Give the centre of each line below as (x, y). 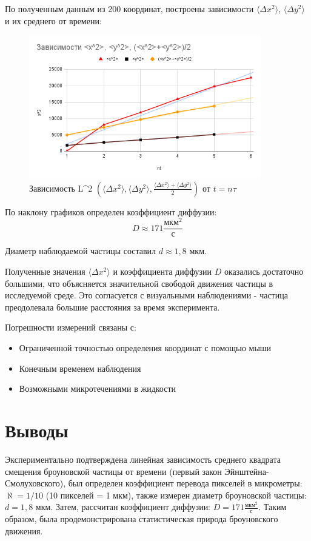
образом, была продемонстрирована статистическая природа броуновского (142, 519)
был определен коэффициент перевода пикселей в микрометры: (185, 483)
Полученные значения (45, 271)
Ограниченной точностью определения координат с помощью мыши (145, 348)
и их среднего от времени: (53, 20)
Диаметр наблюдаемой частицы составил (81, 251)
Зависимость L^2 (61, 188)
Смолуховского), (35, 483)
